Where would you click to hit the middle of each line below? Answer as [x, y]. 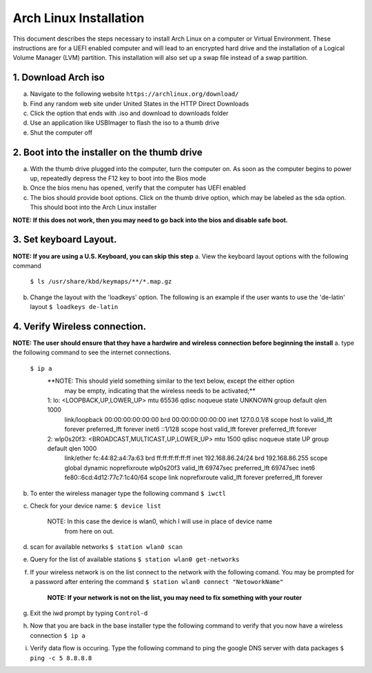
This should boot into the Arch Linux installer [93, 208]
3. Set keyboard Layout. [65, 240]
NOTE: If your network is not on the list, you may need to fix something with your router [175, 597]
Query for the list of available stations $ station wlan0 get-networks [135, 559]
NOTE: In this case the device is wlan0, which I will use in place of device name [159, 521]
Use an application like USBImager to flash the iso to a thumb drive [125, 123]
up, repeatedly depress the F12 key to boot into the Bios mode [118, 179]
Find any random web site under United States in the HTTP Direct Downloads [139, 103]
